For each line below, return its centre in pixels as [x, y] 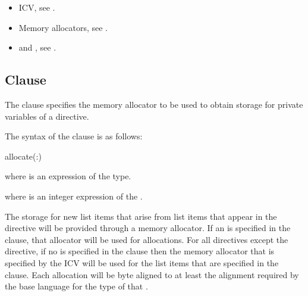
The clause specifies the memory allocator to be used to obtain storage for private [154, 104]
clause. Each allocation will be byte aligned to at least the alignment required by [152, 274]
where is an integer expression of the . [74, 196]
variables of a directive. [47, 116]
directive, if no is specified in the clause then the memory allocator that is [140, 251]
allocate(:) [23, 156]
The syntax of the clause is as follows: [74, 136]
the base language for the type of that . [76, 286]
